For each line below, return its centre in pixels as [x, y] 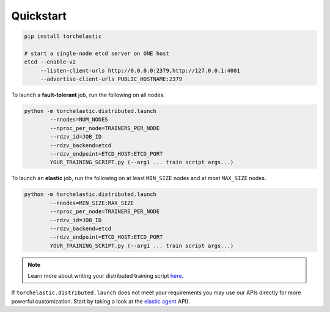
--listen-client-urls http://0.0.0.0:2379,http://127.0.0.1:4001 [140, 71]
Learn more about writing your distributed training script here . [105, 276]
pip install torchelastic [63, 36]
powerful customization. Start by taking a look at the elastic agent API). [101, 301]
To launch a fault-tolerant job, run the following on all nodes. [88, 95]
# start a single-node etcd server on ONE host [97, 53]
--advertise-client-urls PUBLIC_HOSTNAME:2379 [111, 79]
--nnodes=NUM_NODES [79, 120]
